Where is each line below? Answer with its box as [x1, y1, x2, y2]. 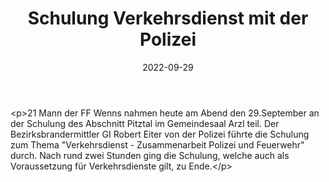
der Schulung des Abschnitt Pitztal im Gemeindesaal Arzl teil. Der [10, 117, 280, 129]
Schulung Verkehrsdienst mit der [27, 7, 309, 30]
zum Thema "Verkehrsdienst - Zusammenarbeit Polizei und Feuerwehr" [10, 138, 305, 151]
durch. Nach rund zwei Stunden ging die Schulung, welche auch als [10, 149, 290, 161]
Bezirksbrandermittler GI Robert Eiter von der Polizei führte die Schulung [10, 128, 310, 140]
